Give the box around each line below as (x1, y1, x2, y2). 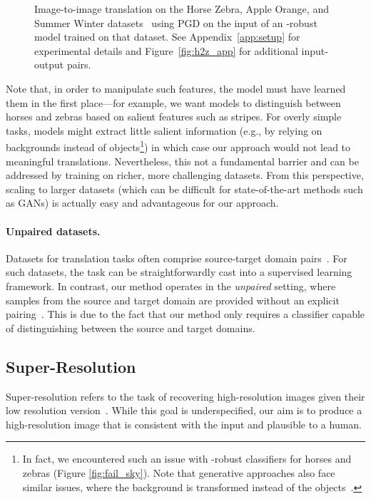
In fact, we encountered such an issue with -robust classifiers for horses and (22, 451, 352, 466)
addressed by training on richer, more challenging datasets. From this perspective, (6, 168, 364, 182)
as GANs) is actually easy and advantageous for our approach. (6, 195, 279, 210)
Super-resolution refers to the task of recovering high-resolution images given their (6, 389, 365, 403)
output (34, 57, 64, 72)
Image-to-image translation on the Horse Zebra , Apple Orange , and (34, 1, 329, 16)
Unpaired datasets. (6, 223, 101, 238)
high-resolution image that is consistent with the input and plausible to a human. (6, 416, 362, 431)
